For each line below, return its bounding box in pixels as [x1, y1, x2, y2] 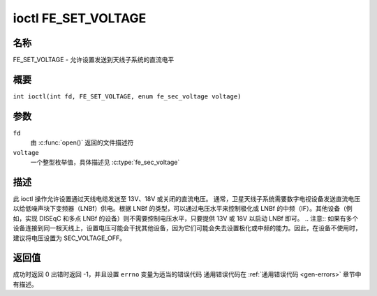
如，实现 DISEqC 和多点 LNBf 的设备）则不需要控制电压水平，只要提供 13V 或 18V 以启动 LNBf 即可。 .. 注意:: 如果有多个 [13, 214, 359, 223]
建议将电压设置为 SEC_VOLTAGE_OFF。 [13, 234, 126, 242]
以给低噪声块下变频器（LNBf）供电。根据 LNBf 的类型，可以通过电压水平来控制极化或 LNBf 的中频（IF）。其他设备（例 [13, 205, 353, 213]
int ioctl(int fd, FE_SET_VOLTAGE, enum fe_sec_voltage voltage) [13, 92, 242, 101]
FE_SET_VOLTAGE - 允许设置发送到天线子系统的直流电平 [13, 56, 175, 64]
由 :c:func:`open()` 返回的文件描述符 [30, 138, 134, 147]
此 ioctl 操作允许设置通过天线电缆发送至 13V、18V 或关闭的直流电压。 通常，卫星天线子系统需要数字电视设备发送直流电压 [13, 194, 361, 202]
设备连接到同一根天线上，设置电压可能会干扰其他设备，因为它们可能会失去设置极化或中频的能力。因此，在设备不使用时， [13, 224, 362, 232]
